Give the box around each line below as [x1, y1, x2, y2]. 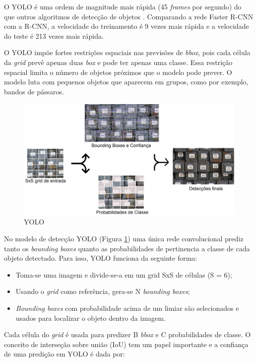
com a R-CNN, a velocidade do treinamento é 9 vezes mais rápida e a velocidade [4, 21, 249, 31]
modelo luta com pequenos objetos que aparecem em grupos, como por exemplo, [4, 76, 249, 87]
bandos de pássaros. [4, 86, 64, 96]
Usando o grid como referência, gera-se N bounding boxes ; [15, 286, 190, 296]
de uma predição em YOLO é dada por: [4, 349, 125, 359]
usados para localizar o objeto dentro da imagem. [15, 312, 166, 323]
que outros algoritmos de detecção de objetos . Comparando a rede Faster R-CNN [4, 11, 254, 21]
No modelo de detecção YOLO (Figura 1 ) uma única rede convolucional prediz [4, 233, 244, 243]
